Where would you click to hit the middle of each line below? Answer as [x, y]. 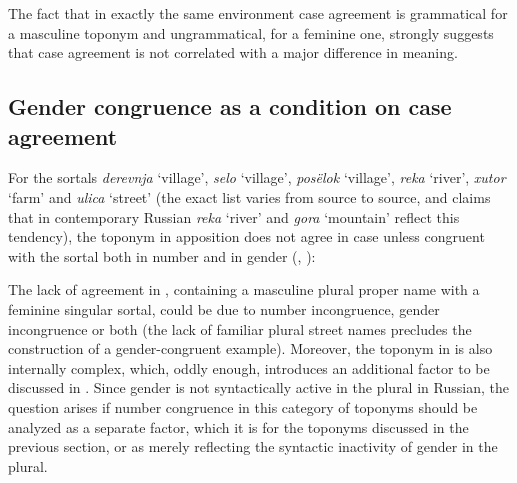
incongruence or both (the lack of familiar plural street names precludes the [240, 328]
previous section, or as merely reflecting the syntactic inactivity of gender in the [253, 446]
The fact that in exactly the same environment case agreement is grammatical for [258, 13]
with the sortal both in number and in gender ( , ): [162, 255]
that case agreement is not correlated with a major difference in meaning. [233, 52]
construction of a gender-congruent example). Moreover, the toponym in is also [250, 348]
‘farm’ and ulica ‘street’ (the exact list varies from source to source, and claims [249, 196]
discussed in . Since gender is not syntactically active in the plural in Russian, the [258, 387]
